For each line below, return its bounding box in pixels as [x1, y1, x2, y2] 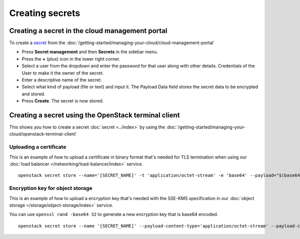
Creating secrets [9, 7, 80, 18]
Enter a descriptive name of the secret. [21, 77, 102, 83]
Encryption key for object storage [9, 185, 92, 192]
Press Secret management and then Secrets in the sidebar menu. [21, 49, 158, 55]
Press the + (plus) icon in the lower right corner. [21, 55, 120, 62]
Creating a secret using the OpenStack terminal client [9, 111, 180, 119]
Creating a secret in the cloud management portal [9, 26, 167, 35]
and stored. [21, 90, 45, 97]
